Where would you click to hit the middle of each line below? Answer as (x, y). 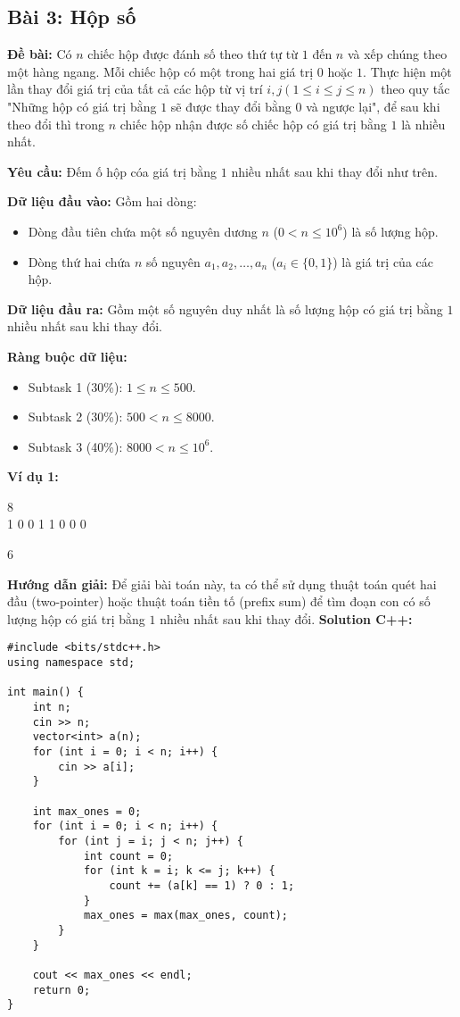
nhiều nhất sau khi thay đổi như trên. (334, 171)
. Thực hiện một (407, 71)
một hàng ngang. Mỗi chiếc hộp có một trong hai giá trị (160, 71)
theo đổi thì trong (56, 124)
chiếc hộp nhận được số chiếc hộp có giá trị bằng (253, 124)
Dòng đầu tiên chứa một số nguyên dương (143, 231)
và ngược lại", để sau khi (373, 106)
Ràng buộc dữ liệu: (67, 356)
